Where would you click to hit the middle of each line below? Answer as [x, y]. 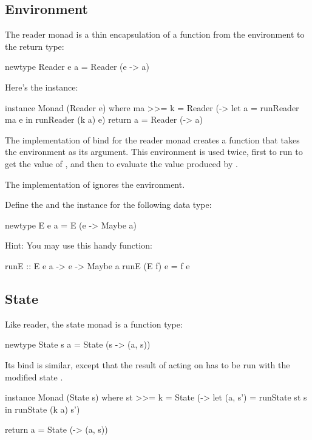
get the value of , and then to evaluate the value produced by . [121, 163]
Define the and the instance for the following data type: [108, 205]
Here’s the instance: [42, 87]
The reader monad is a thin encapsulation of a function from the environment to [155, 34]
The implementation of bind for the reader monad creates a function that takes [152, 139]
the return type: [35, 46]
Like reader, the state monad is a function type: [94, 324]
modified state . [34, 376]
